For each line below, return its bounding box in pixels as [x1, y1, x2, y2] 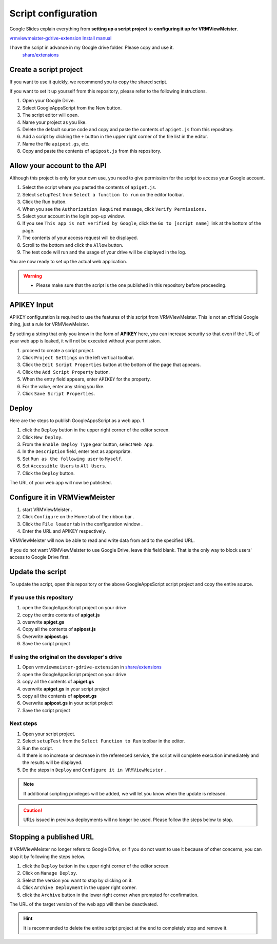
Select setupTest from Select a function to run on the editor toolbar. [22, 191, 184, 197]
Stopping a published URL [9, 833, 94, 842]
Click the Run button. [22, 198, 67, 205]
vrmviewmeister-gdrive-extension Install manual [9, 35, 112, 41]
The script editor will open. [22, 112, 79, 118]
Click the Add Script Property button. [22, 369, 110, 375]
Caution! [23, 807, 43, 813]
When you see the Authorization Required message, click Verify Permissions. [22, 206, 207, 212]
